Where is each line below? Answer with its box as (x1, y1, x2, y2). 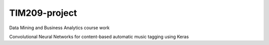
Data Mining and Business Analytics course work (9, 25, 110, 31)
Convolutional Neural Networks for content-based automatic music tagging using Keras (9, 34, 189, 40)
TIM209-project (9, 7, 77, 18)
